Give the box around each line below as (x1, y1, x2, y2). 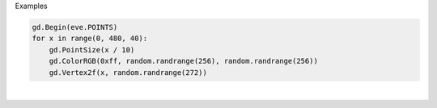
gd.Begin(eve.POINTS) (32, 23, 118, 31)
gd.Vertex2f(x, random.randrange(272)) (49, 68, 208, 77)
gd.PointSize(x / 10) (49, 45, 135, 54)
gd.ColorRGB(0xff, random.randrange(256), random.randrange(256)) (49, 56, 319, 66)
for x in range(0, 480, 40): (32, 34, 148, 44)
